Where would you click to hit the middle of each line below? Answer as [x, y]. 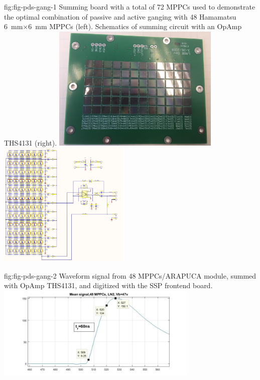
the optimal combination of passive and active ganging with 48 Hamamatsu [120, 16]
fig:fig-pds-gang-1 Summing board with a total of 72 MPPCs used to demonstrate [130, 7]
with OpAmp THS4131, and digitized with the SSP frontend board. [108, 285]
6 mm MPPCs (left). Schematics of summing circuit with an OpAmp [135, 26]
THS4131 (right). [31, 142]
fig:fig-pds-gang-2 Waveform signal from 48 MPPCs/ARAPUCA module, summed [130, 275]
